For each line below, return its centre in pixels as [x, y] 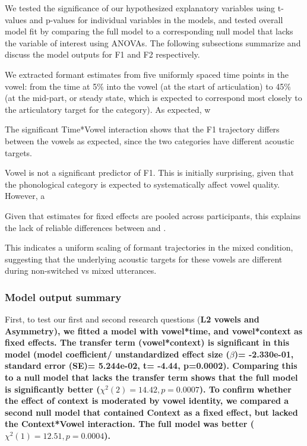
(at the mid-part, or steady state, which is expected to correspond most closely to [153, 98]
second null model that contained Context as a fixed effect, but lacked [151, 412]
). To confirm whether [245, 389]
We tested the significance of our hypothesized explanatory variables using [140, 8]
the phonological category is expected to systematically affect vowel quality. [143, 184]
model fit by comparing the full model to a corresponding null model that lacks [149, 31]
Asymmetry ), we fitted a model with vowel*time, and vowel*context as [154, 330]
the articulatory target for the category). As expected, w [108, 109]
